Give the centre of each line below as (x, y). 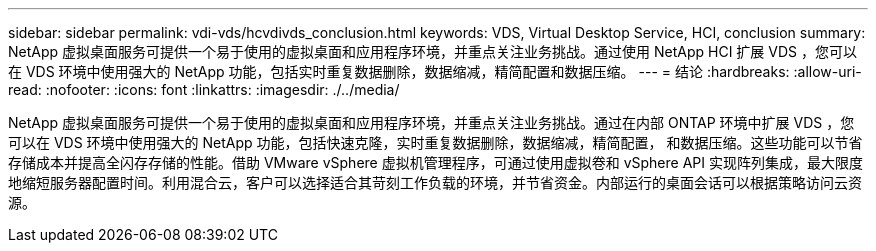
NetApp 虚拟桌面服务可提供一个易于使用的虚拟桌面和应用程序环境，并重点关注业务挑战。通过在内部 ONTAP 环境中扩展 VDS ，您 (431, 122)
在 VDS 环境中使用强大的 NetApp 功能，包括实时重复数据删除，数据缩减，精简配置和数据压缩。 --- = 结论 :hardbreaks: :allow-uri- (435, 71)
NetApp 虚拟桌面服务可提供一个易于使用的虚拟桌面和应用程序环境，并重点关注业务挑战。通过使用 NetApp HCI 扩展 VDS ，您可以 (432, 51)
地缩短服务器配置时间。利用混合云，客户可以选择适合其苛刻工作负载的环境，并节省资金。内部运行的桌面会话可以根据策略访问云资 (435, 182)
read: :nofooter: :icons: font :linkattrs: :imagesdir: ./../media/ (204, 89)
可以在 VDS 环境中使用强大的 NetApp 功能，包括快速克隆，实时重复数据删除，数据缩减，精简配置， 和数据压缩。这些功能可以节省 (435, 142)
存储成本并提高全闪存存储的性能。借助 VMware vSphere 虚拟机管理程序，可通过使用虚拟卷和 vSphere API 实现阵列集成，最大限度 (435, 162)
